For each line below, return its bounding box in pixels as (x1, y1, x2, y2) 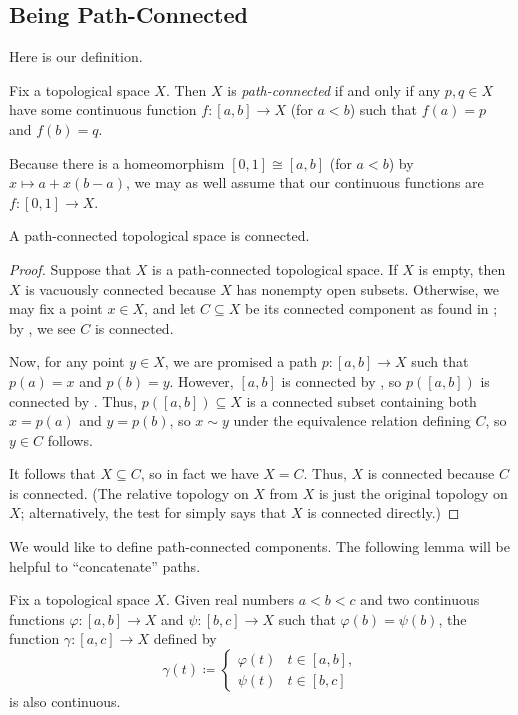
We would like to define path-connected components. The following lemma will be (9, 536, 510, 557)
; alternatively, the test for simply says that (20, 502, 287, 523)
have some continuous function (9, 99, 197, 120)
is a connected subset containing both (246, 390, 477, 411)
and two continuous (360, 589, 480, 610)
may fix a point (9, 298, 103, 319)
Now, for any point (9, 351, 125, 372)
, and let (144, 298, 196, 319)
